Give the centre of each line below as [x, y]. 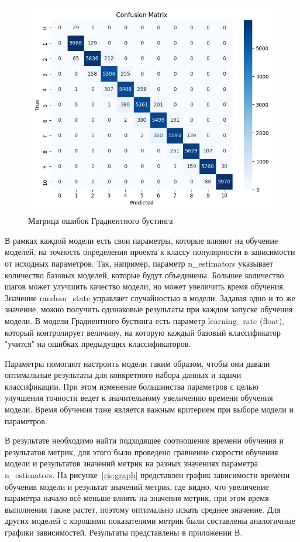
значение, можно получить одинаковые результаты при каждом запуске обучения [149, 309]
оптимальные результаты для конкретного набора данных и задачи [123, 375]
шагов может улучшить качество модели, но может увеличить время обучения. [145, 286]
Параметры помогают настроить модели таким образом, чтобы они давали [137, 363]
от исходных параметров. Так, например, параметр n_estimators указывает [139, 263]
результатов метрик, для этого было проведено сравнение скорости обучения [142, 451]
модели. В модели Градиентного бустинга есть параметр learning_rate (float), [144, 320]
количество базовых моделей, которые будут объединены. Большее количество [144, 275]
